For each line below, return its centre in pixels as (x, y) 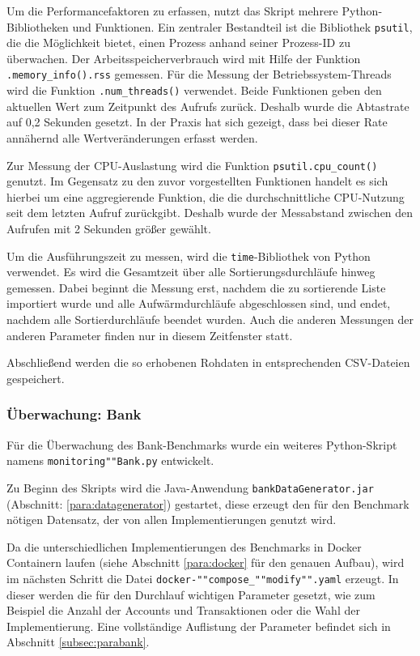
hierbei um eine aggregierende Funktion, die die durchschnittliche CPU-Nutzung (206, 196)
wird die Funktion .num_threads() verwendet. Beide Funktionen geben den (194, 90)
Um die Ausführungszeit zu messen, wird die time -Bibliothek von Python (189, 256)
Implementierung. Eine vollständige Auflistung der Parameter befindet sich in (199, 626)
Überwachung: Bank (74, 414)
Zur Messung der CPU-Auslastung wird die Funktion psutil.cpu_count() (192, 165)
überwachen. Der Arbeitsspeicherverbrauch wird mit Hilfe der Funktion (184, 58)
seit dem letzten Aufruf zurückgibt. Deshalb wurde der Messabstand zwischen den (210, 213)
